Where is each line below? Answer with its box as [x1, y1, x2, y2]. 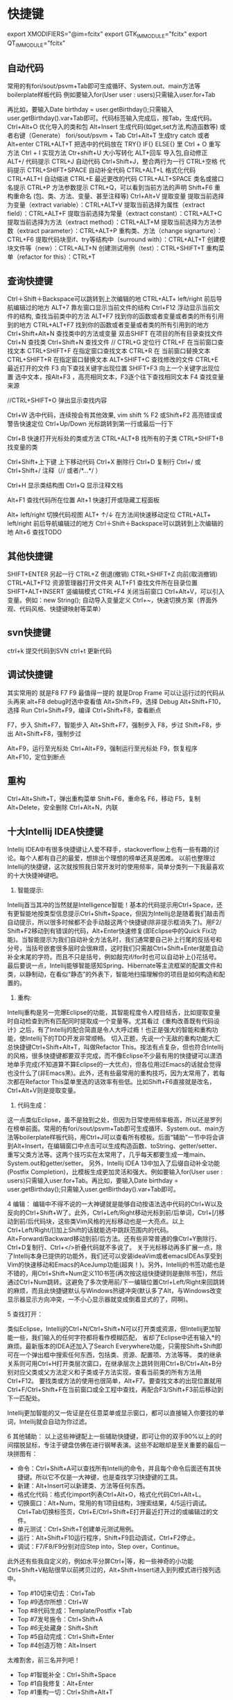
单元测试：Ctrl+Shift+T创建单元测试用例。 [17, 1525, 137, 1534]
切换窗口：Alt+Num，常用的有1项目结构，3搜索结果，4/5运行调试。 [17, 1499, 211, 1507]
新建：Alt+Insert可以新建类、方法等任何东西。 [17, 1482, 149, 1490]
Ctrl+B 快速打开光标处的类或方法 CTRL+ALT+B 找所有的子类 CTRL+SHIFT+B [7, 434, 224, 443]
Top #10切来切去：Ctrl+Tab [17, 1589, 96, 1597]
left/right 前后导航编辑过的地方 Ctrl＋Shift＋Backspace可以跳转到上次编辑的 [7, 520, 224, 528]
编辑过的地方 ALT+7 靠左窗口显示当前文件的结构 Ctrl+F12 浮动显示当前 [12, 303, 214, 312]
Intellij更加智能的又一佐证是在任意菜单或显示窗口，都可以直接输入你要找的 [7, 1409, 218, 1417]
